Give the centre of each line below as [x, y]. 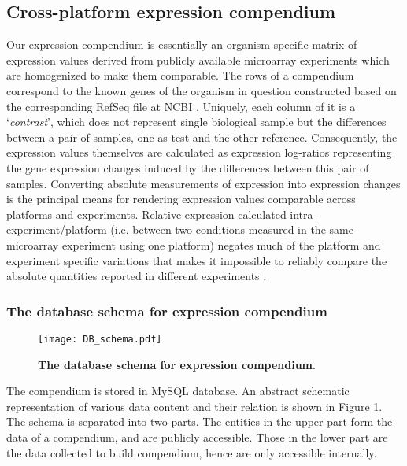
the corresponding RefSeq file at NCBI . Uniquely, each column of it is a [181, 106]
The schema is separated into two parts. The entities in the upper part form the [200, 422]
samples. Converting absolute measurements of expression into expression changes [203, 183]
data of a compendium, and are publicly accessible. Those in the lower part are [197, 436]
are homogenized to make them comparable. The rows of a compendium [180, 75]
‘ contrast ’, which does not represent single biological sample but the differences [196, 122]
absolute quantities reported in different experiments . [137, 276]
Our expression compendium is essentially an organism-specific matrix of [182, 44]
